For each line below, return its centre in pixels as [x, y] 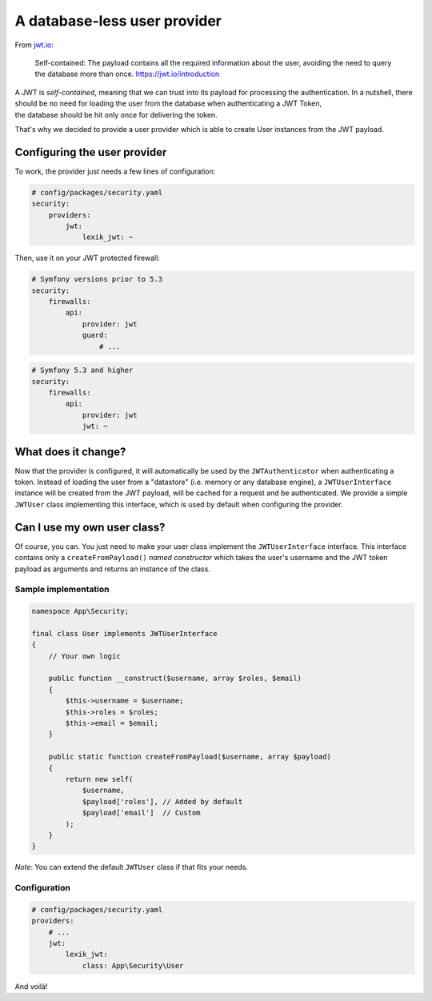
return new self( [99, 779]
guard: [95, 335]
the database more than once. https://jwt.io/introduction [127, 74]
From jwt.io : [34, 45]
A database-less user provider [118, 21]
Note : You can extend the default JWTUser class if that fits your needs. [131, 867]
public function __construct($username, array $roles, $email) [175, 679]
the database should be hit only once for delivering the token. [116, 114]
